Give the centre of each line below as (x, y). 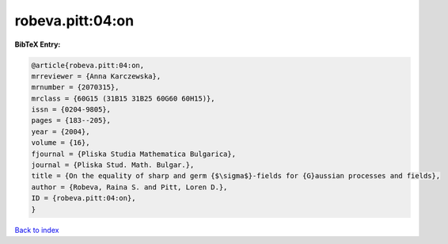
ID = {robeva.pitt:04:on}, (84, 198)
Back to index (37, 230)
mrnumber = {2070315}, (75, 88)
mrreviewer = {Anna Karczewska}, (96, 76)
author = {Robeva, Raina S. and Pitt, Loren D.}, (129, 187)
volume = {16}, (61, 143)
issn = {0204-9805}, (71, 110)
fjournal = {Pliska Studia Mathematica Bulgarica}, (134, 154)
